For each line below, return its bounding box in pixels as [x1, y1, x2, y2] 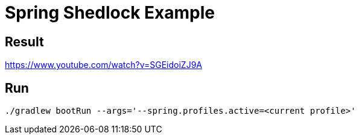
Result [5, 34, 44, 49]
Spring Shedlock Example [5, 2, 215, 23]
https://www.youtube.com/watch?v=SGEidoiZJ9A [5, 60, 202, 70]
